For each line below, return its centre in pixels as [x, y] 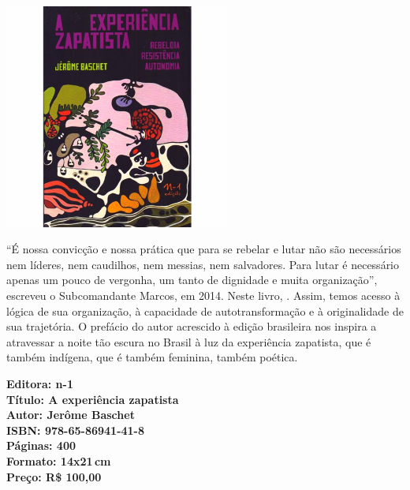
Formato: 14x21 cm [59, 460]
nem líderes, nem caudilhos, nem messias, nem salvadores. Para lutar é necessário [203, 264]
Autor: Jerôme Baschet [71, 415]
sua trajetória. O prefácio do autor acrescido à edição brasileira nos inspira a [192, 326]
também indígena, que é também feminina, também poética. [152, 357]
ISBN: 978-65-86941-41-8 [76, 430]
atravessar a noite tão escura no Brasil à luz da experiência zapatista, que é [189, 341]
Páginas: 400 [41, 445]
